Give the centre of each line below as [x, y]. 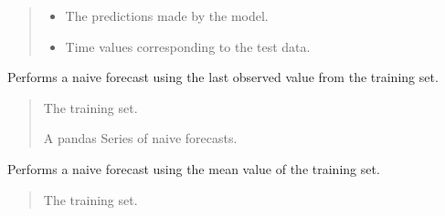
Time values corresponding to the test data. [188, 46]
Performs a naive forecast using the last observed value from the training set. [223, 77]
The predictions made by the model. [167, 15]
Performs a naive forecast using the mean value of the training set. [194, 168]
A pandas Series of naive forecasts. [140, 138]
